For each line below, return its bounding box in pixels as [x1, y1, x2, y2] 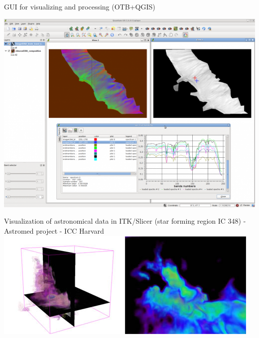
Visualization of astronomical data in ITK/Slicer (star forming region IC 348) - [4, 216, 246, 226]
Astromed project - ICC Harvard [4, 225, 104, 236]
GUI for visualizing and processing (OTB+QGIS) [4, 1, 155, 11]
